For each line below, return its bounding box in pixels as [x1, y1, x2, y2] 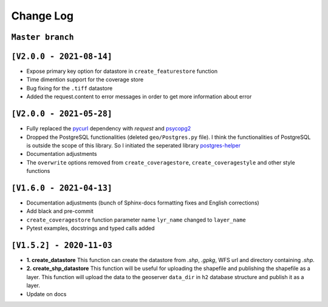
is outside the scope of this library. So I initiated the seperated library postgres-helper [26, 141, 241, 149]
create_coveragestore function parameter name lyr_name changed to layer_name [26, 216, 246, 223]
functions [26, 167, 50, 175]
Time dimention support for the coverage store [26, 76, 144, 83]
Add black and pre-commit [26, 207, 94, 215]
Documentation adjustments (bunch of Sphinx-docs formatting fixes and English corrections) [26, 199, 259, 206]
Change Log [11, 9, 74, 22]
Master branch [11, 32, 74, 42]
